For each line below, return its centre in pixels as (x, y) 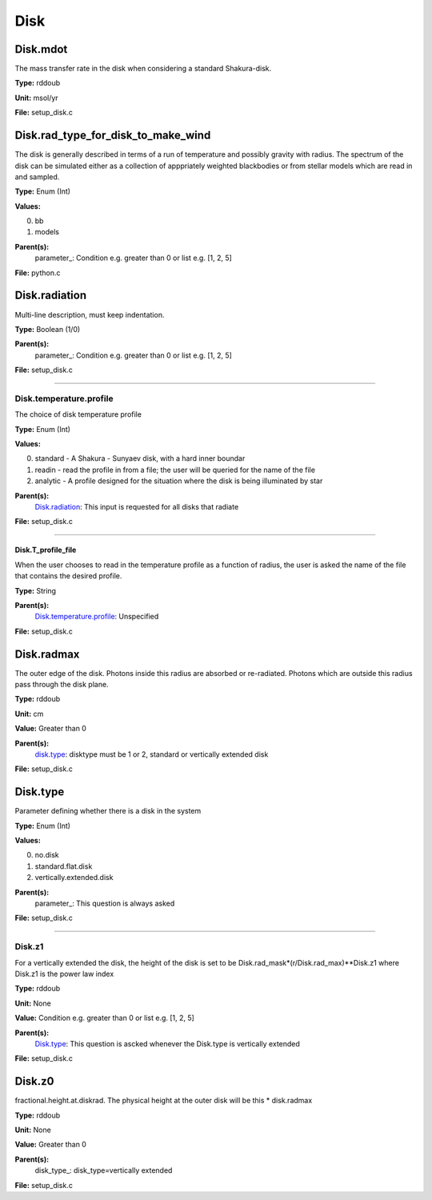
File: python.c (38, 273)
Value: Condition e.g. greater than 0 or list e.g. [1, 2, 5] (105, 1018)
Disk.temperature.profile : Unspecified (97, 617)
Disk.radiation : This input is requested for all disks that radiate (137, 507)
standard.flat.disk (64, 866)
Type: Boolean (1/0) (48, 329)
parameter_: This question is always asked (105, 903)
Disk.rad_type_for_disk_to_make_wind (113, 136)
